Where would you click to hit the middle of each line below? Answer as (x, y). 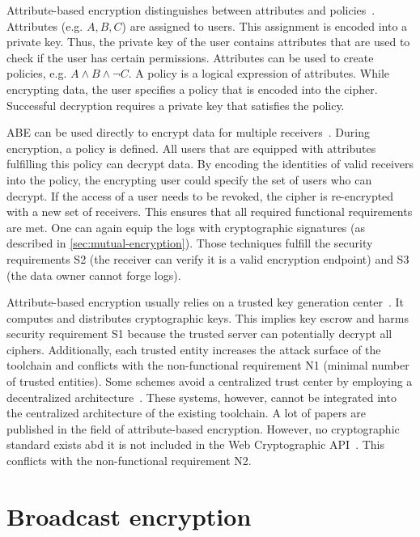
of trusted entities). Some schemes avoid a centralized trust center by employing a (210, 381)
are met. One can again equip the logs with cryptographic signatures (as (186, 227)
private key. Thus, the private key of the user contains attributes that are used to (208, 42)
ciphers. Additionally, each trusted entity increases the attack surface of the (194, 349)
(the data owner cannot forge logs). (94, 275)
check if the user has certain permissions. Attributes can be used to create (190, 57)
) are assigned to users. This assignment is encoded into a (265, 25)
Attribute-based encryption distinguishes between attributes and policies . (191, 10)
